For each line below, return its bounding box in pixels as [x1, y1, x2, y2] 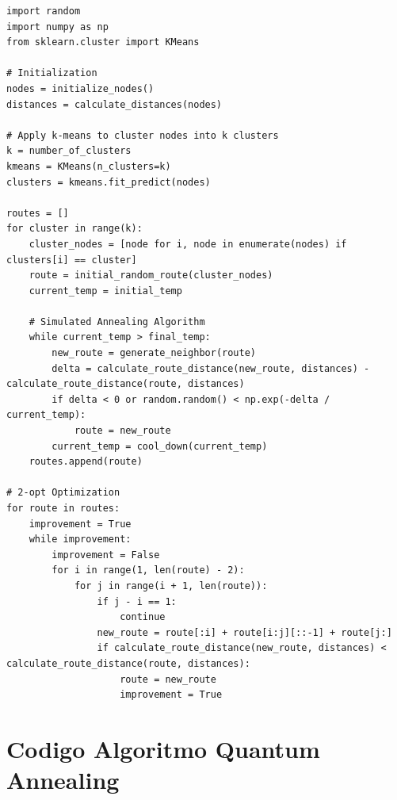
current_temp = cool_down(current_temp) [52, 440, 268, 452]
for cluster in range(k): [6, 223, 143, 235]
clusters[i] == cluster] [6, 254, 137, 266]
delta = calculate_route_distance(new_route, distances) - [52, 362, 370, 374]
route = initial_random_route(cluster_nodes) [29, 270, 273, 281]
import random [6, 6, 81, 17]
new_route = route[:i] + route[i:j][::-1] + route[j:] [97, 626, 392, 638]
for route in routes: [6, 503, 120, 514]
